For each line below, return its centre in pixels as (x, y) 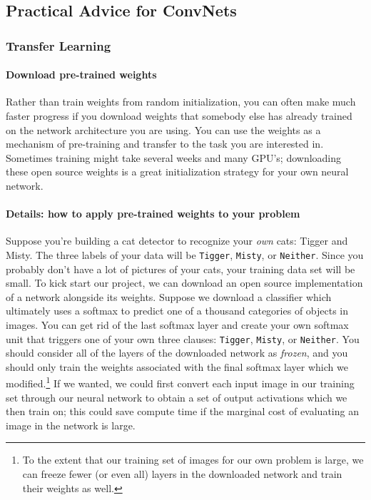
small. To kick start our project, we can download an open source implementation (184, 283)
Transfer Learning (59, 45)
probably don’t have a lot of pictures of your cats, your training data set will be (181, 269)
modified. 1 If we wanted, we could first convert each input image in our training (180, 382)
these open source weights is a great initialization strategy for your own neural (177, 172)
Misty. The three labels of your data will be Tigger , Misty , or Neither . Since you (185, 254)
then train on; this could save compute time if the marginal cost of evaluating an (182, 411)
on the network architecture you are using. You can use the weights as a (163, 129)
